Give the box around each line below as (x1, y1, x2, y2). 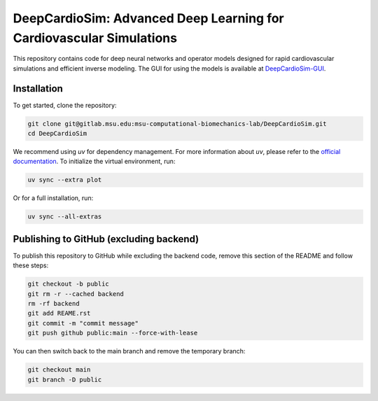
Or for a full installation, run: (13, 194, 94, 202)
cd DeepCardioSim (27, 129, 87, 138)
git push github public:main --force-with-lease (27, 329, 198, 337)
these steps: (13, 261, 49, 269)
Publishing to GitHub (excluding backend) (13, 233, 199, 245)
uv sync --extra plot (27, 176, 102, 184)
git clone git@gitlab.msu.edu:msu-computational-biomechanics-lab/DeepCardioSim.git (27, 120, 327, 127)
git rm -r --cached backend (27, 290, 124, 297)
